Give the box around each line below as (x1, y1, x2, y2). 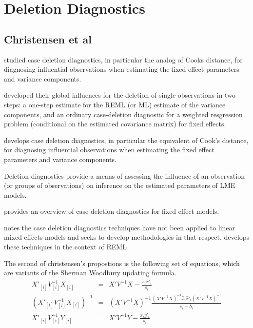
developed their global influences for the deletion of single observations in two (4, 90, 235, 100)
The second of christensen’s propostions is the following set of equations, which (4, 258, 240, 268)
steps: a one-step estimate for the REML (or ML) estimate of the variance (4, 99, 226, 109)
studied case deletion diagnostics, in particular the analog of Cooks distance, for (4, 54, 243, 64)
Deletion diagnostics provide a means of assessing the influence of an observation (4, 170, 245, 181)
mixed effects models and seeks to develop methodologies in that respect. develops (4, 232, 249, 242)
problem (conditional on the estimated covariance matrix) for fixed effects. (4, 119, 226, 129)
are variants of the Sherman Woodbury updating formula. (4, 267, 176, 278)
